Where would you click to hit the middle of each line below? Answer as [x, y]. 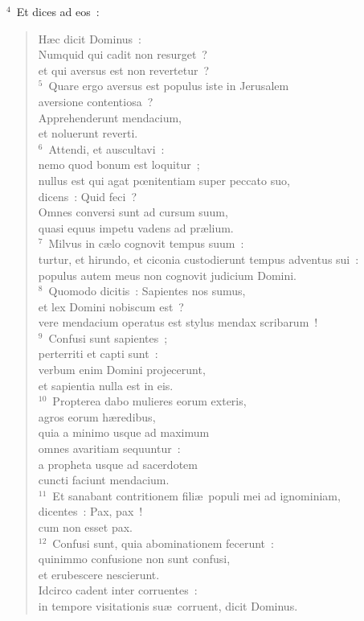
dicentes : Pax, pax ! [90, 511]
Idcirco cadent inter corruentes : [118, 590]
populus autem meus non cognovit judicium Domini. [168, 275]
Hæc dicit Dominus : [90, 38]
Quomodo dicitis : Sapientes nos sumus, [147, 291]
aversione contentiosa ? [96, 101]
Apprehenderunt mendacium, [110, 117]
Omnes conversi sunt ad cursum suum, [133, 212]
